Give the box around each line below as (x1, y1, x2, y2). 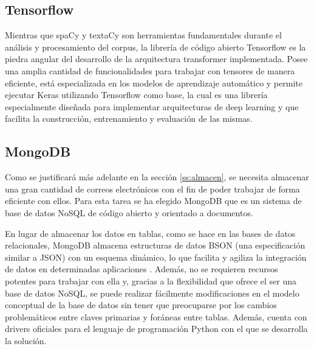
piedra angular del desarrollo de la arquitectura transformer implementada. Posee (5, 52, 308, 65)
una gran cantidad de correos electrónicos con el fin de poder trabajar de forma (5, 182, 300, 195)
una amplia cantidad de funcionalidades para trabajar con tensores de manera (5, 64, 295, 77)
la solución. (5, 334, 47, 347)
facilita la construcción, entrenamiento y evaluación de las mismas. (5, 112, 253, 125)
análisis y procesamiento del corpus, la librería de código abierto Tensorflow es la (5, 40, 306, 53)
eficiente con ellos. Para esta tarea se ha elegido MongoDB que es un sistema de (5, 194, 302, 207)
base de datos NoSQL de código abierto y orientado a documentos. (5, 206, 253, 219)
